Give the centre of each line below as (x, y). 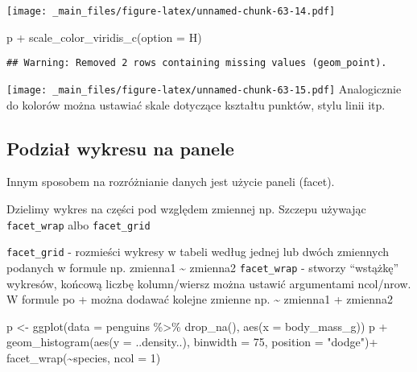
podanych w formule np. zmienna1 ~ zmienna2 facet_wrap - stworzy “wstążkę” (203, 267)
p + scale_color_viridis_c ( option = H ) (104, 37)
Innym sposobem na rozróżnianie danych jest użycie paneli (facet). (171, 182)
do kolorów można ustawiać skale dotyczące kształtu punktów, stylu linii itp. (196, 104)
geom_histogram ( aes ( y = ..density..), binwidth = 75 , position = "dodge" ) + (192, 342)
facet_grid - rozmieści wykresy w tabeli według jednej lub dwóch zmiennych (198, 252)
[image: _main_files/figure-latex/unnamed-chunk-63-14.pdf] (171, 11)
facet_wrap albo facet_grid (78, 224)
